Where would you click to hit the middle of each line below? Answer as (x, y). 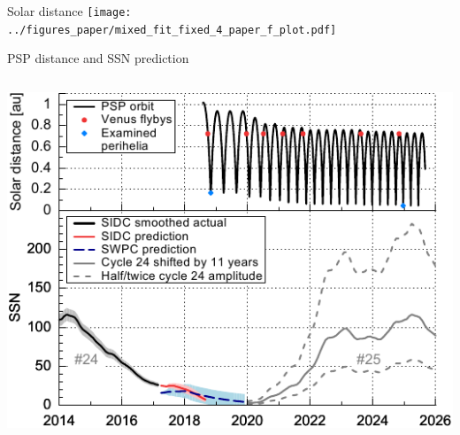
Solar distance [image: (69, 11)
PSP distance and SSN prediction (98, 58)
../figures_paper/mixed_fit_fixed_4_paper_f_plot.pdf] (172, 30)
